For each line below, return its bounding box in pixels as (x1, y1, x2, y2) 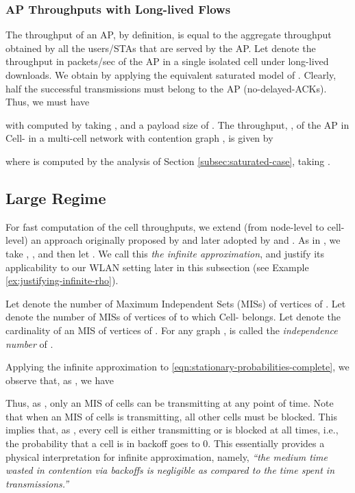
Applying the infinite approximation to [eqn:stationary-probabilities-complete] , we (5, 359, 350, 374)
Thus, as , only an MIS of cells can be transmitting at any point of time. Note (5, 396, 334, 410)
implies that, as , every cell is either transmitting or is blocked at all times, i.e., (5, 422, 339, 437)
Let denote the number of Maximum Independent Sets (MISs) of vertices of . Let (5, 296, 346, 310)
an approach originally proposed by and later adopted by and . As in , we (31, 233, 341, 247)
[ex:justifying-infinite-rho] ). (5, 273, 119, 288)
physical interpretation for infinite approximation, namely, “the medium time (5, 449, 328, 464)
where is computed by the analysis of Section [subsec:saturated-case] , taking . (5, 153, 330, 168)
